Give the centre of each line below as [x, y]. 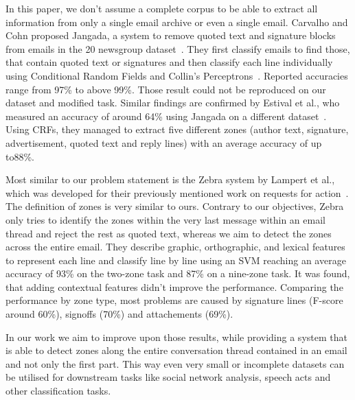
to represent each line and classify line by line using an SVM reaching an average [176, 260]
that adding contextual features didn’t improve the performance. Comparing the [174, 286]
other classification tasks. [58, 391]
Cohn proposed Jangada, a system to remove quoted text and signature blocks [171, 35]
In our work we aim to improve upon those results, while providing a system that [176, 337]
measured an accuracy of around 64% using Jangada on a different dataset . [166, 116]
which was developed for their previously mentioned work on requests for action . [177, 192]
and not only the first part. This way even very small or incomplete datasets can [175, 363]
